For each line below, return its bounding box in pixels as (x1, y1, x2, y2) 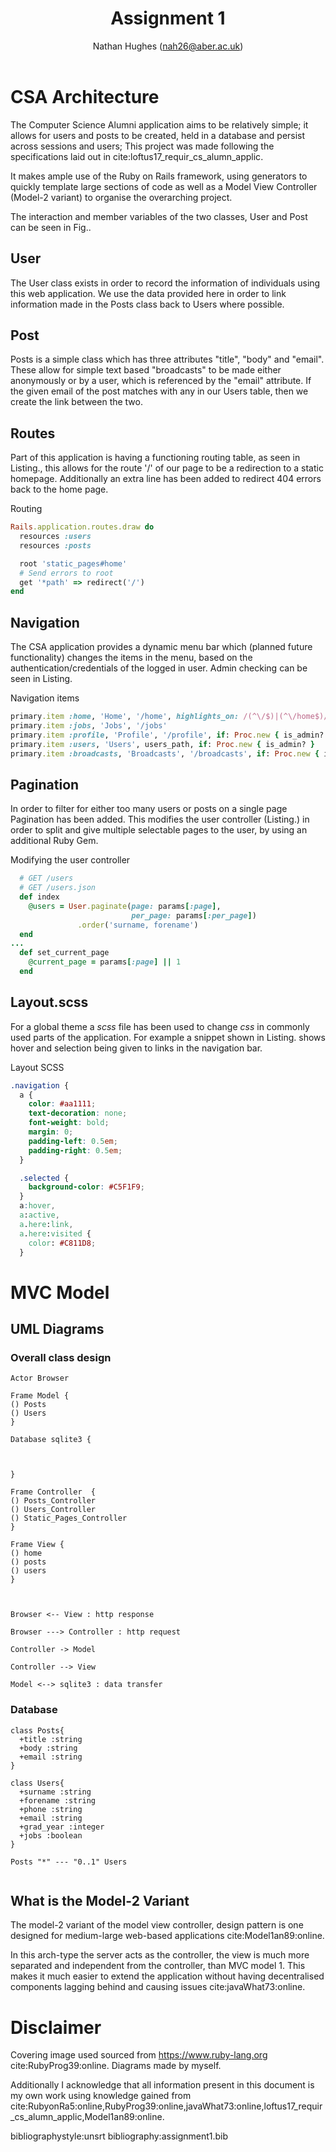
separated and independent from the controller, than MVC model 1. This (10, 1960, 306, 1972)
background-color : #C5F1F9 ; (28, 1182, 145, 1192)
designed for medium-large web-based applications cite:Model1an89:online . (10, 1930, 325, 1942)
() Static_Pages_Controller (10, 1513, 128, 1524)
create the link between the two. (10, 396, 144, 408)
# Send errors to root (19, 568, 114, 578)
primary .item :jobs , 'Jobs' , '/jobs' (10, 720, 168, 731)
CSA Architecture (10, 85, 160, 108)
